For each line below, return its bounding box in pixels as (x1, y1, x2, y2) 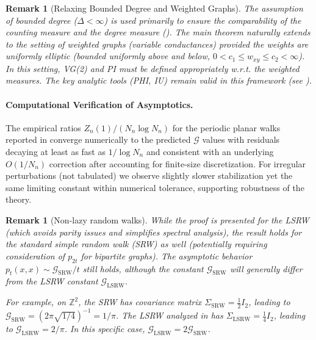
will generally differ (229, 262, 303, 275)
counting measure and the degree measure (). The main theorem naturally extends (5, 26, 311, 38)
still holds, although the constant (82, 262, 204, 275)
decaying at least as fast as (5, 145, 106, 157)
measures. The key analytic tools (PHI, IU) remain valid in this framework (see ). (5, 74, 312, 87)
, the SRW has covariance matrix (78, 295, 202, 308)
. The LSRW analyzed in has (115, 309, 223, 322)
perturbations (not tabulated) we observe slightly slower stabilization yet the (5, 169, 293, 182)
